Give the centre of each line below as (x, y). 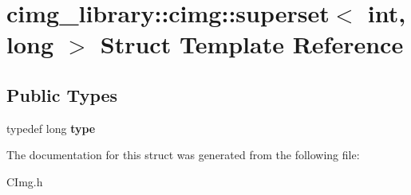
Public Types (62, 94)
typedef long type (51, 128)
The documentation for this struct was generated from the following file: (183, 155)
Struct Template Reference (252, 44)
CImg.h (25, 181)
